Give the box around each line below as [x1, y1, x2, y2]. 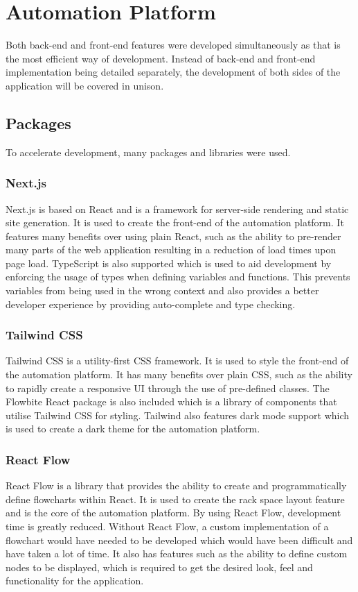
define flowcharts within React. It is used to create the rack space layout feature [6, 491, 345, 506]
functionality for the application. [6, 573, 144, 588]
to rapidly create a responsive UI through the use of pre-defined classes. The [6, 380, 330, 395]
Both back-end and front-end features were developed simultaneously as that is [6, 37, 341, 52]
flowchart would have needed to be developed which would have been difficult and [6, 532, 353, 547]
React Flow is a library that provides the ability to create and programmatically [6, 478, 347, 493]
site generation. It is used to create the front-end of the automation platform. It [6, 215, 344, 230]
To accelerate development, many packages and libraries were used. [6, 144, 291, 159]
